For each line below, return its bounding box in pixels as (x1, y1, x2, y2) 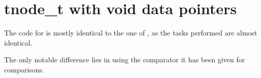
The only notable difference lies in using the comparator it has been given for (4, 54, 245, 65)
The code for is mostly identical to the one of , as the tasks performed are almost (4, 27, 257, 38)
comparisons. (4, 64, 44, 74)
